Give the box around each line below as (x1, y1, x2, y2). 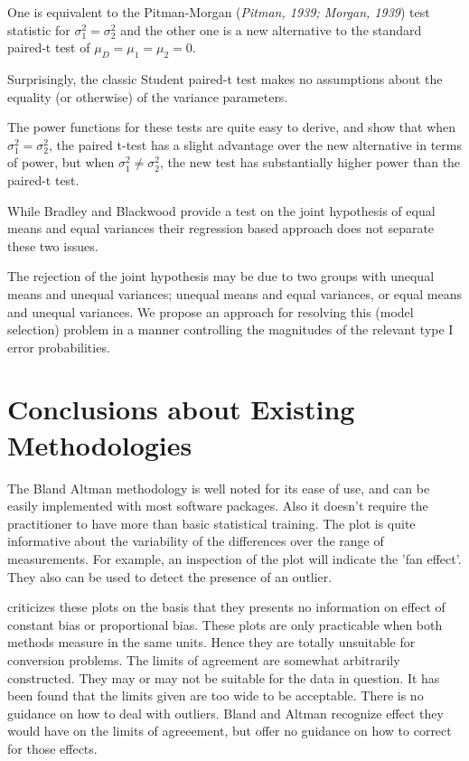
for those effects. (7, 738, 98, 757)
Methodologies (7, 426, 192, 463)
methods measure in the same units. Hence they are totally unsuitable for (7, 633, 416, 652)
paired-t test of (7, 38, 90, 57)
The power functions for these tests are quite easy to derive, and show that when (7, 117, 456, 136)
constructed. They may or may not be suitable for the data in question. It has (7, 668, 440, 687)
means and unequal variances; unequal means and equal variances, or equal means (7, 284, 462, 303)
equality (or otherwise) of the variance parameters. (7, 87, 288, 106)
